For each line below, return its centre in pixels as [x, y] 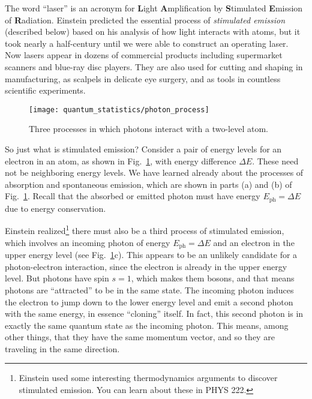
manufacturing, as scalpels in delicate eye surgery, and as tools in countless [143, 78]
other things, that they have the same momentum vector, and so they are [140, 337]
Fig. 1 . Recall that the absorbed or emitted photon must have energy [133, 196]
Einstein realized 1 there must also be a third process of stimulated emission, [145, 230]
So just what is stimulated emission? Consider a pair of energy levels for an [143, 149]
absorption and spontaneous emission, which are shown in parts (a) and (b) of [148, 184]
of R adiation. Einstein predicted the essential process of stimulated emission [145, 19]
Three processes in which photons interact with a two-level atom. [148, 129]
